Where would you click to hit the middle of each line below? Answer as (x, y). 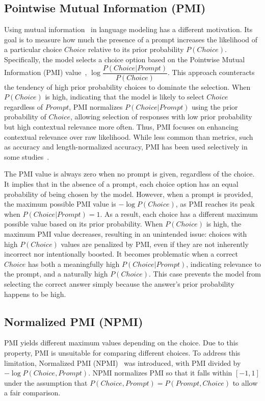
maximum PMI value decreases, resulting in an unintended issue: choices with (126, 233)
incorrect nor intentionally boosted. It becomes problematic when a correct (121, 254)
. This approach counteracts (211, 72)
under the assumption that (46, 382)
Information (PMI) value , (46, 72)
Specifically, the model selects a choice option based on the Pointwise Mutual (125, 59)
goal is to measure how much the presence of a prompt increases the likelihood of (131, 39)
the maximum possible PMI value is (60, 204)
